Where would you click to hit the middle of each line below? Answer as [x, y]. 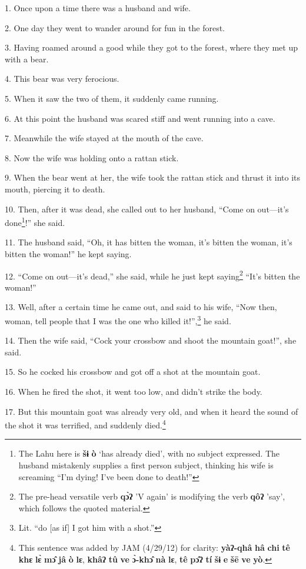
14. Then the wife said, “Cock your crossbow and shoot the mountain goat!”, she [151, 340]
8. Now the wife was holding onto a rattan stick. [92, 157]
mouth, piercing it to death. [55, 189]
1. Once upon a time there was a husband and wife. [98, 8]
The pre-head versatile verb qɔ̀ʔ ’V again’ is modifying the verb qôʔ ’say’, [152, 496]
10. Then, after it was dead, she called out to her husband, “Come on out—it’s [147, 209]
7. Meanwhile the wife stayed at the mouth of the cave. [104, 138]
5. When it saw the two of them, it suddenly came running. [112, 98]
